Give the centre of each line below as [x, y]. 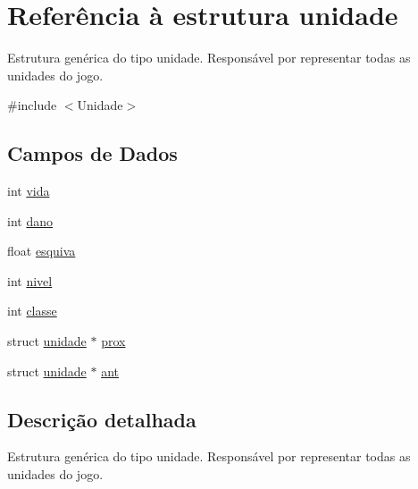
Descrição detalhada [102, 419]
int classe [32, 311]
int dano [30, 220]
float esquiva [42, 251]
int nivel [30, 280]
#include [32, 105]
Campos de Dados [92, 153]
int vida [29, 191]
